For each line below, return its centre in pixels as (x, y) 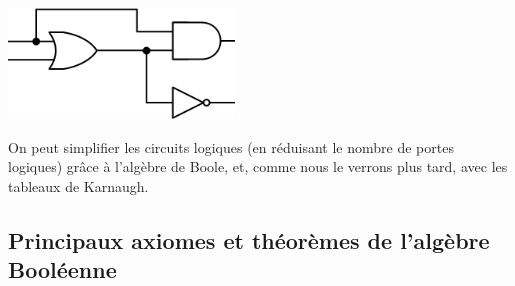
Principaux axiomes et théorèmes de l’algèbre (249, 239)
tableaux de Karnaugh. (78, 185)
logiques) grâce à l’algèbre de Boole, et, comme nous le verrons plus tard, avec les (258, 166)
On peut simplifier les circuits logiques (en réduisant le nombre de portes (231, 146)
